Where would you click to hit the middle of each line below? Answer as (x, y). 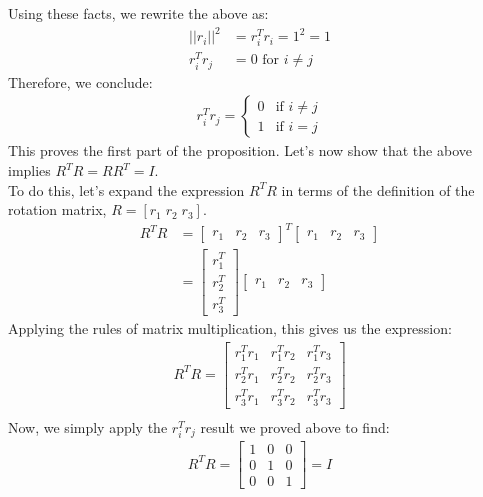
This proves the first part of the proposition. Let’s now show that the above (240, 150)
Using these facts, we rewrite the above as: (138, 13)
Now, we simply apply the (88, 426)
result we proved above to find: (295, 426)
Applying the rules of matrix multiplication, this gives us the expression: (230, 328)
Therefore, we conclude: (80, 81)
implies (29, 170)
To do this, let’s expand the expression (126, 189)
